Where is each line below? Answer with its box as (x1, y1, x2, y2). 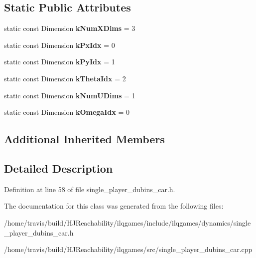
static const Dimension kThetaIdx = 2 (4, 73, 126, 83)
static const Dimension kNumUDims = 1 (4, 90, 135, 100)
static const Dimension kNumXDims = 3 (4, 23, 135, 33)
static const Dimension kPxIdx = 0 (4, 39, 115, 50)
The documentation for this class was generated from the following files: (4, 201, 224, 211)
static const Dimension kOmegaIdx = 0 (4, 107, 129, 117)
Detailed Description (4, 160, 113, 176)
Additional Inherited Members (4, 131, 165, 147)
